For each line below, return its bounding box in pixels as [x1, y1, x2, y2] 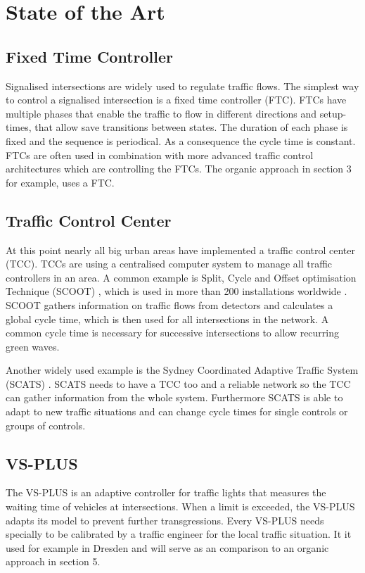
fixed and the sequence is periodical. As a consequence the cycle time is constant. [6, 133, 356, 148]
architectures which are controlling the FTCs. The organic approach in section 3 [6, 161, 352, 176]
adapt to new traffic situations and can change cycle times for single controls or [6, 404, 348, 419]
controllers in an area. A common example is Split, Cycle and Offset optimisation [6, 270, 357, 284]
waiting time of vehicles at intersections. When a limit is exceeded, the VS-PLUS [6, 499, 355, 514]
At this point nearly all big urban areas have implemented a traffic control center [6, 242, 355, 257]
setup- [319, 106, 347, 120]
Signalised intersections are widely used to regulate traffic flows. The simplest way [6, 78, 359, 93]
